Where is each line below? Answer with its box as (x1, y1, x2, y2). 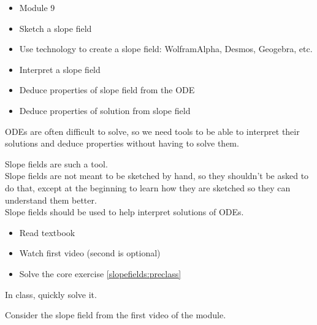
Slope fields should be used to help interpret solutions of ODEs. (5, 205, 244, 218)
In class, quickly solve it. (5, 288, 97, 300)
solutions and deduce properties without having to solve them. (5, 137, 239, 150)
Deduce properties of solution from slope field (19, 104, 191, 117)
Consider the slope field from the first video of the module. (5, 308, 226, 321)
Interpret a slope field (19, 63, 101, 75)
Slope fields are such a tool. (5, 157, 108, 170)
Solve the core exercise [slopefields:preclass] (19, 267, 181, 280)
